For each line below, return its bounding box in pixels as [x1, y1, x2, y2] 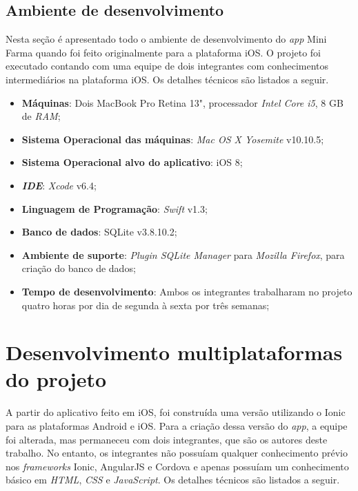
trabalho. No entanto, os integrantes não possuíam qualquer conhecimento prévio [6, 446, 348, 460]
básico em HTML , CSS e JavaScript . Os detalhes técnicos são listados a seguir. [6, 472, 340, 487]
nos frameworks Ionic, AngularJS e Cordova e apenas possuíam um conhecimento [6, 459, 349, 473]
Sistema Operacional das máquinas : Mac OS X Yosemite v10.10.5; [21, 132, 324, 146]
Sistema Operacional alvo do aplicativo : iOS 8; [21, 155, 243, 169]
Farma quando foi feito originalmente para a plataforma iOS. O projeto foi [6, 45, 321, 59]
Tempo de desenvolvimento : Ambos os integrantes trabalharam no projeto [21, 284, 352, 298]
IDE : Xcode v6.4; [21, 178, 97, 192]
